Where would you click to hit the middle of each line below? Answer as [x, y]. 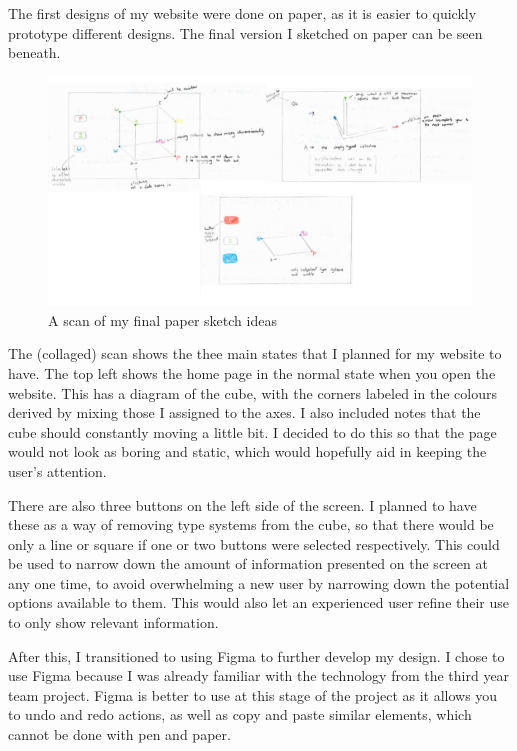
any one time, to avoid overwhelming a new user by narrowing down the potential [259, 582]
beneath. [34, 52]
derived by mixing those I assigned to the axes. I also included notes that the [244, 412]
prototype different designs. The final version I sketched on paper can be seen [245, 32]
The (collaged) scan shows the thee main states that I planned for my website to [255, 353]
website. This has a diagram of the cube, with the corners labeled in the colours [252, 392]
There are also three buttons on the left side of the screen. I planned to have [242, 504]
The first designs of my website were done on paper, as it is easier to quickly [242, 13]
